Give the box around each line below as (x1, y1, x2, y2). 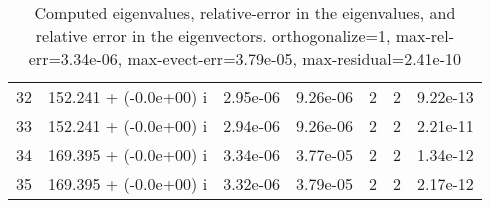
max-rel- (395, 24, 454, 47)
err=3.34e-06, (28, 47, 123, 70)
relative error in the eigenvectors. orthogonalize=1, (35, 24, 391, 47)
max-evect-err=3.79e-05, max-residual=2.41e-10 (127, 47, 462, 70)
